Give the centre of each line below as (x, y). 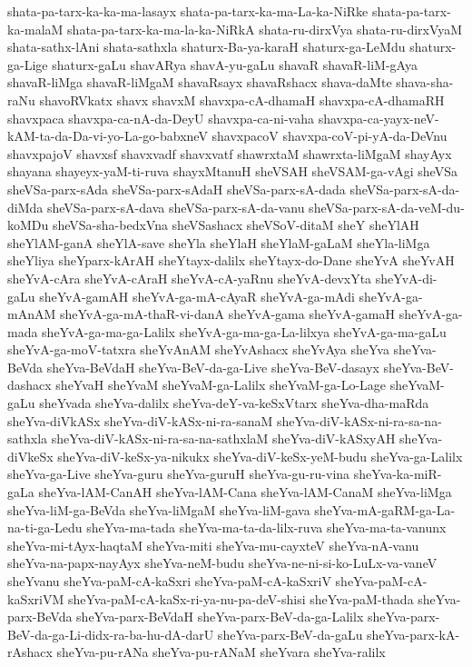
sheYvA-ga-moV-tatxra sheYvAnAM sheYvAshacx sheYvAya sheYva (198, 349)
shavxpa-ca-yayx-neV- (379, 118)
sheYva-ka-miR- (398, 474)
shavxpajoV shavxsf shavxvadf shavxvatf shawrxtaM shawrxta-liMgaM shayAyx (230, 153)
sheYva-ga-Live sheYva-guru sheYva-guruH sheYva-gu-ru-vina (179, 474)
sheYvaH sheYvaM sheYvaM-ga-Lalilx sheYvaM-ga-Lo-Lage (221, 385)
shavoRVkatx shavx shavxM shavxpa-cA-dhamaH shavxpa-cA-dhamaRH (242, 100)
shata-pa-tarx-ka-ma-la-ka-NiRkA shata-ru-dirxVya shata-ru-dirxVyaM (265, 29)
